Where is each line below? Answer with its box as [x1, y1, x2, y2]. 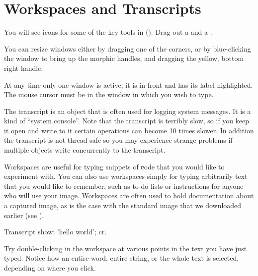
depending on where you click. [4, 263, 96, 273]
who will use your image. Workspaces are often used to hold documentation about [4, 190, 254, 201]
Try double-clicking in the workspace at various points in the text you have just [4, 243, 247, 253]
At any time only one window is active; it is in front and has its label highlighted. [4, 79, 253, 90]
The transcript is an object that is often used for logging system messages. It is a [4, 106, 251, 116]
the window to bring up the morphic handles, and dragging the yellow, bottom [4, 53, 244, 63]
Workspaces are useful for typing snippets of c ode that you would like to [4, 161, 225, 171]
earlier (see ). [4, 210, 44, 220]
